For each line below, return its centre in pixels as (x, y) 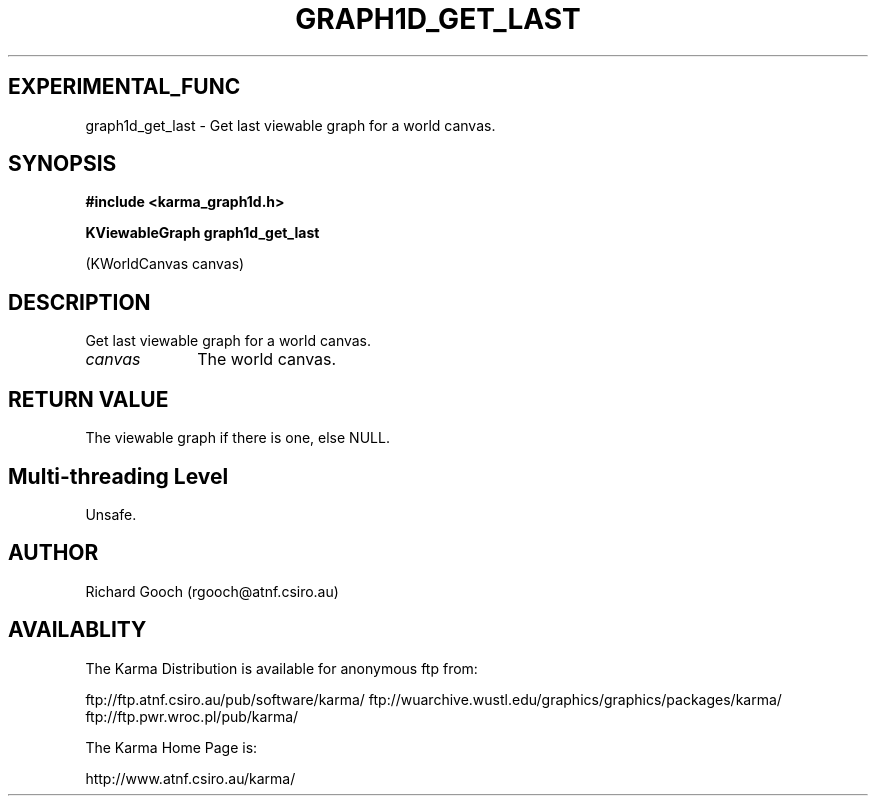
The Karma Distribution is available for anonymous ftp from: (281, 668)
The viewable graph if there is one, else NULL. (237, 438)
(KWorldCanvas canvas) (165, 264)
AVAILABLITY (77, 630)
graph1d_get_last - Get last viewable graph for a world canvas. (290, 125)
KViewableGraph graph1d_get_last (202, 233)
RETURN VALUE (88, 399)
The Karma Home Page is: (171, 747)
